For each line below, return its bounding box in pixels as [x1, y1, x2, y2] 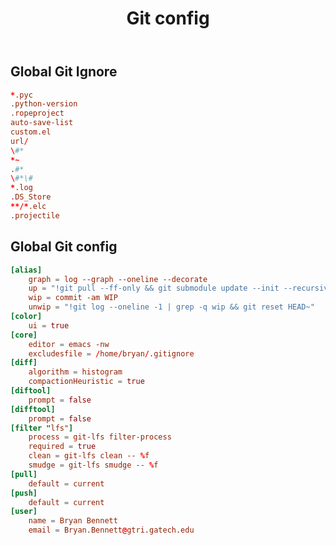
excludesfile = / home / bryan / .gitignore [28, 348, 195, 359]
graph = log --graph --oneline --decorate [28, 274, 208, 284]
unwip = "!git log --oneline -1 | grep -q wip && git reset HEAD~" [28, 302, 315, 312]
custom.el [10, 127, 52, 137]
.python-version [10, 99, 78, 109]
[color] [10, 312, 43, 322]
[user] [10, 507, 38, 517]
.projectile [10, 210, 60, 221]
